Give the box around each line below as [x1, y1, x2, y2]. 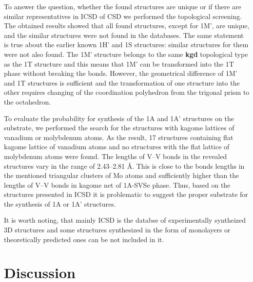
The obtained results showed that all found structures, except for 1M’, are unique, [4, 20, 250, 31]
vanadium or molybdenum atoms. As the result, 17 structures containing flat [4, 132, 234, 142]
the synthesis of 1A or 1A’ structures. [4, 198, 116, 209]
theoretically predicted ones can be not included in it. [4, 234, 164, 244]
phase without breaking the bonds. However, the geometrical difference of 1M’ [4, 68, 237, 78]
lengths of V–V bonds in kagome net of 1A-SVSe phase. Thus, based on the [4, 179, 231, 190]
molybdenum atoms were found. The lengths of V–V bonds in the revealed [4, 151, 227, 161]
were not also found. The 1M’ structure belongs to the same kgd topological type [4, 49, 248, 59]
